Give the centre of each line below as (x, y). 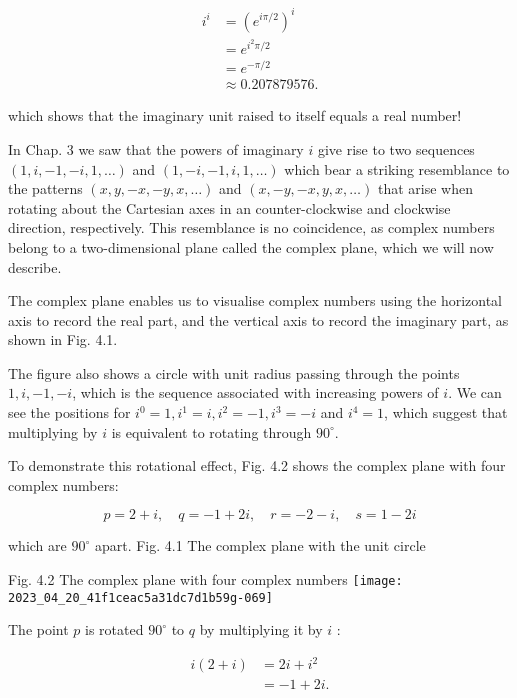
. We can (475, 392)
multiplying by (53, 431)
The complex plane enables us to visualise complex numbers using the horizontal (255, 300)
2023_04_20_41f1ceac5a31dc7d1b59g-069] (140, 597)
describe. (35, 266)
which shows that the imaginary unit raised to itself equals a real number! (235, 115)
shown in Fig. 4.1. (63, 339)
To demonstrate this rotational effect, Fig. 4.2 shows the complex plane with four (257, 465)
